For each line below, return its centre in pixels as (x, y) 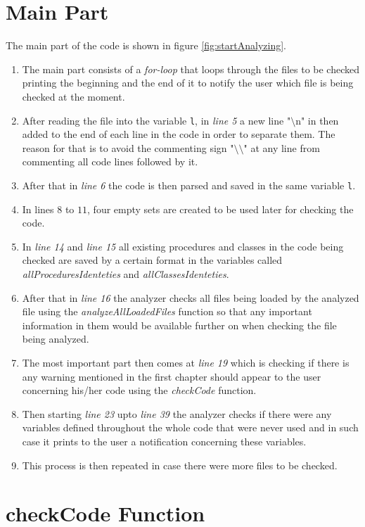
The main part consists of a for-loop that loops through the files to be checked (191, 69)
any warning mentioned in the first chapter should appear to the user (172, 376)
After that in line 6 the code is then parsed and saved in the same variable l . (189, 185)
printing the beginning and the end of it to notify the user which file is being (188, 83)
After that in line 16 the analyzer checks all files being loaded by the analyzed (191, 297)
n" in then (317, 120)
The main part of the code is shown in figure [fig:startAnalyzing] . (146, 45)
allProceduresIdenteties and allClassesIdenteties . (126, 273)
